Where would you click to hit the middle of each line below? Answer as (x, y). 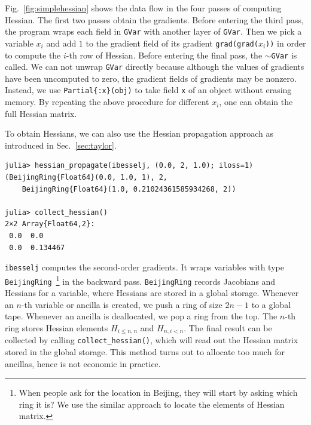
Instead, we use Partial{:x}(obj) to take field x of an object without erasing (148, 90)
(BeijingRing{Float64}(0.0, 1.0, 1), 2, (86, 178)
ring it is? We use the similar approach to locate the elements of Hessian (152, 404)
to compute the (33, 55)
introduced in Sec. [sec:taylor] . (61, 145)
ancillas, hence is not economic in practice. (83, 363)
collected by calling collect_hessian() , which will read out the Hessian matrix (152, 340)
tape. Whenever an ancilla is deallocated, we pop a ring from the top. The (141, 316)
